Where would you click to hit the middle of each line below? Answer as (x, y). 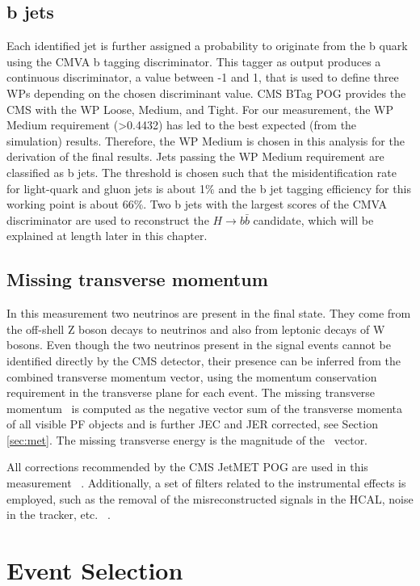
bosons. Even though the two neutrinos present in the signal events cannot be (199, 345)
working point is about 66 (70, 204)
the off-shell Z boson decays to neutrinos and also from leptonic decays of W (196, 329)
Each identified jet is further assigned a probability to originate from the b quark (207, 46)
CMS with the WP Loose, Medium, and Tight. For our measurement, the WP (200, 109)
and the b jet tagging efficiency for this (315, 188)
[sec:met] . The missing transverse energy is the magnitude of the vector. (187, 439)
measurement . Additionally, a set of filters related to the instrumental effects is (206, 483)
